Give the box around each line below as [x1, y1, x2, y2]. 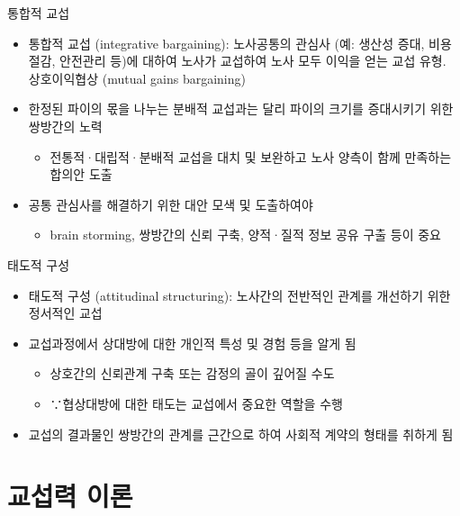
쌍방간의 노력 [28, 116, 103, 135]
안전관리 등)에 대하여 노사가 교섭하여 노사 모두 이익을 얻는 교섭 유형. [59, 51, 446, 70]
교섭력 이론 [7, 477, 133, 514]
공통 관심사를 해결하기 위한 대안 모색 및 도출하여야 [28, 195, 313, 213]
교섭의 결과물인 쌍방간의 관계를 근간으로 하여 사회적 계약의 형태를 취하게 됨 [28, 424, 454, 443]
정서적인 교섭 [28, 303, 103, 322]
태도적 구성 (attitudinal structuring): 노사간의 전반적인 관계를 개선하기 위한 [28, 285, 451, 304]
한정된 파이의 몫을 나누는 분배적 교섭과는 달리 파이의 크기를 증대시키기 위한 [28, 99, 454, 118]
